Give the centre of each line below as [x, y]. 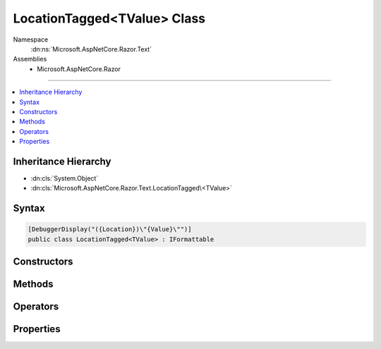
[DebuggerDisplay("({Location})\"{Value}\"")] [110, 229]
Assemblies [30, 59]
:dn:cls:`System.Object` [65, 178]
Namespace [31, 39]
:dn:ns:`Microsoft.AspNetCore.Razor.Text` [91, 49]
